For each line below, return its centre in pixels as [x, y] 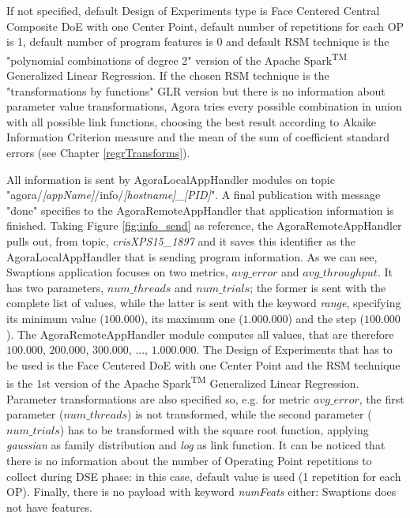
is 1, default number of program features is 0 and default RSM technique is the [198, 41]
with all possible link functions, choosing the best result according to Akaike [192, 121]
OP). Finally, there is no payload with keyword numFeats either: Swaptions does [201, 492]
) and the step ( [326, 318]
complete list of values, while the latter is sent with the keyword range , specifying [204, 303]
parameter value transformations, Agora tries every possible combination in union [204, 106]
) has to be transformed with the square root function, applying [214, 429]
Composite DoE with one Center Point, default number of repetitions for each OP [205, 26]
